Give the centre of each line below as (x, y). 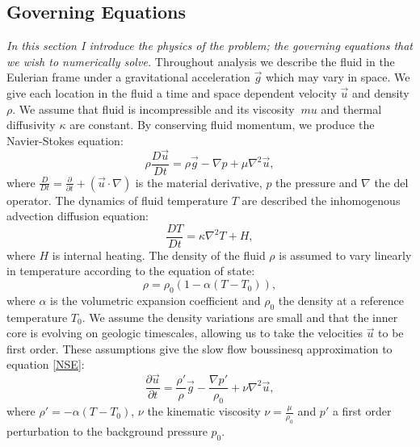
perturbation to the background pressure (107, 430)
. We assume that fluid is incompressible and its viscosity (153, 109)
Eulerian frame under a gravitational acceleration (128, 77)
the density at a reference (341, 300)
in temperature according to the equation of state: (131, 271)
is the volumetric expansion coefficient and (155, 300)
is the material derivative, (199, 182)
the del (391, 182)
